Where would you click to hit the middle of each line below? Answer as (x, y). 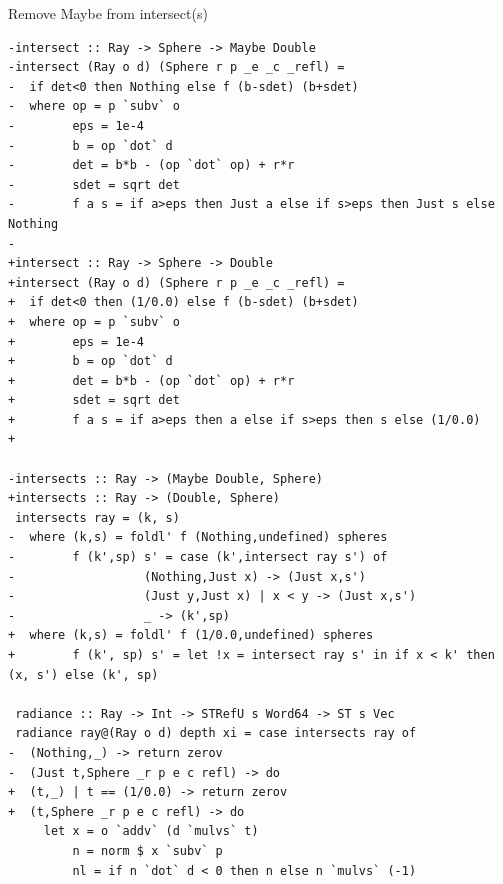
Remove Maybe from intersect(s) (108, 13)
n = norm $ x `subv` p (147, 850)
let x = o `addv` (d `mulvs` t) (151, 831)
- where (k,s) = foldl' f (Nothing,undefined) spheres (198, 537)
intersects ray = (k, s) (97, 517)
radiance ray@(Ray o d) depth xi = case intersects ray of (216, 733)
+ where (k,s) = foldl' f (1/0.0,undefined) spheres (191, 635)
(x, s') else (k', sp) (83, 674)
